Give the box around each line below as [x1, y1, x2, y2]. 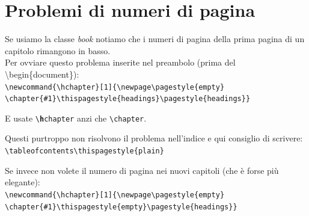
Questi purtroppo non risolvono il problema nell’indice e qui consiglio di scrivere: [5, 132, 303, 144]
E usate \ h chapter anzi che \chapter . [5, 111, 147, 124]
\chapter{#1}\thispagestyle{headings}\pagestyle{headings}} [5, 94, 251, 103]
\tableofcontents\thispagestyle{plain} [5, 147, 164, 156]
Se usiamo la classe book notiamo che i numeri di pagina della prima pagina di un [5, 32, 305, 45]
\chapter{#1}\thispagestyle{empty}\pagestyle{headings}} [5, 202, 237, 211]
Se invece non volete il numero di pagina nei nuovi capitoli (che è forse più [5, 164, 279, 176]
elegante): [5, 176, 40, 188]
